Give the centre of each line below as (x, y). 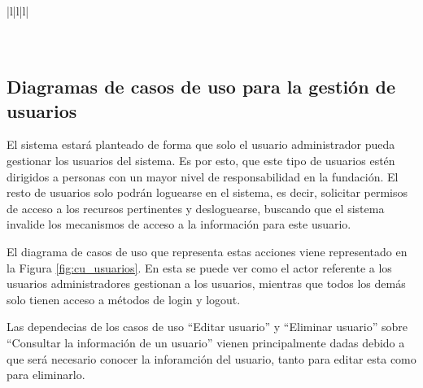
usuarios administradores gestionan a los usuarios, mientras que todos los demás (206, 283)
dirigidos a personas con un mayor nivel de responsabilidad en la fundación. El (203, 176)
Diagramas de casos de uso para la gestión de (201, 87)
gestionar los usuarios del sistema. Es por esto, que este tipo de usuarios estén (201, 160)
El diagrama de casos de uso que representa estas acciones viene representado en (207, 251)
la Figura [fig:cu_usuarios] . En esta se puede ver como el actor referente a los (199, 267)
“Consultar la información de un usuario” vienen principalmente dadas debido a (206, 342)
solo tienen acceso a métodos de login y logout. (124, 299)
